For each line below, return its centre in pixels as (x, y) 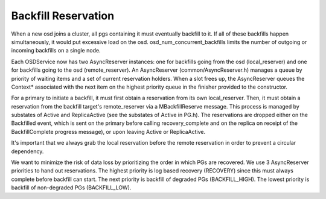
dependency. (27, 151)
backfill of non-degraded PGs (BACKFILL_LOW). (71, 188)
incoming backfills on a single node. (56, 51)
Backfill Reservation (63, 16)
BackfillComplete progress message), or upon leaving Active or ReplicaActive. (108, 131)
